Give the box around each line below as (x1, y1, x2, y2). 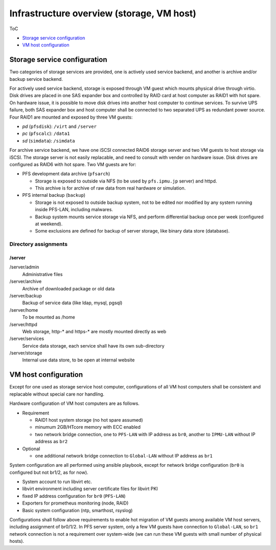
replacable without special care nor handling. (9, 391, 105, 397)
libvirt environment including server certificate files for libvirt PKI (22, 486, 158, 492)
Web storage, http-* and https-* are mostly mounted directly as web (22, 328, 167, 334)
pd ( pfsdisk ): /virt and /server (22, 123, 97, 129)
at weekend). (35, 221, 63, 227)
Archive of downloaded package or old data (22, 285, 115, 291)
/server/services (9, 335, 44, 342)
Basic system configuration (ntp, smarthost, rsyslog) (22, 507, 133, 513)
